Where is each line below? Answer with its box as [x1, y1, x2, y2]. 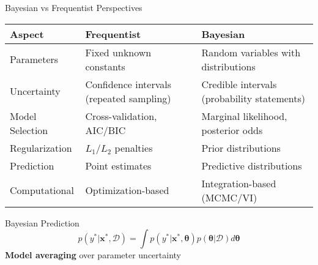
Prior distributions [201, 140, 281, 155]
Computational [10, 183, 74, 198]
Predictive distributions [201, 158, 302, 173]
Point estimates [85, 158, 152, 173]
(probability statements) [201, 91, 306, 105]
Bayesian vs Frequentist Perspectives [5, 1, 142, 13]
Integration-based [201, 176, 276, 190]
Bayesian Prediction [5, 216, 79, 229]
